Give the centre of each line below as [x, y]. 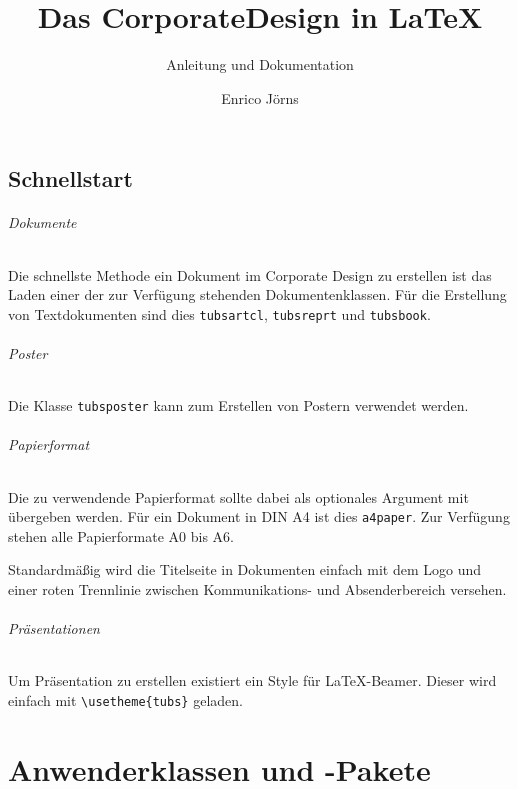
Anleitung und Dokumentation [260, 64]
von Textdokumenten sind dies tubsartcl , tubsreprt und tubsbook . [219, 313]
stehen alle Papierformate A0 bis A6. [121, 535]
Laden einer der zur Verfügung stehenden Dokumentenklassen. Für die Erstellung [257, 294]
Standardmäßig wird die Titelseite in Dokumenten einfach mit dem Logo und [245, 569]
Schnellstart [70, 178]
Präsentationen [54, 628]
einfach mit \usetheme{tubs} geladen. [125, 700]
